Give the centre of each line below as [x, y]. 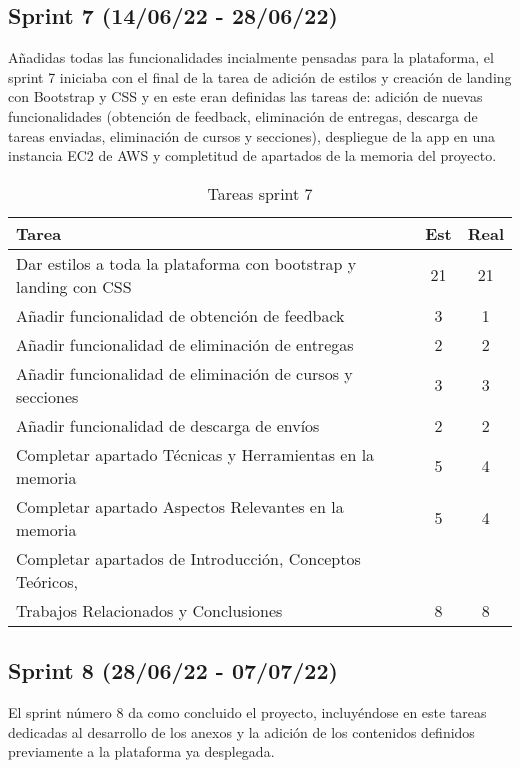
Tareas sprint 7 [260, 193]
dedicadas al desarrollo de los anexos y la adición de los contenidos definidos [241, 731]
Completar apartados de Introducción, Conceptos [188, 558]
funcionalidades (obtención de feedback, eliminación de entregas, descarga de [243, 115]
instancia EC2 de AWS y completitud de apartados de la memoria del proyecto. [252, 155]
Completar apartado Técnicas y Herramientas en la [195, 454]
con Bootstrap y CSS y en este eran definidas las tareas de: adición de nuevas [245, 96]
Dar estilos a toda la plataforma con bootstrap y [186, 263]
